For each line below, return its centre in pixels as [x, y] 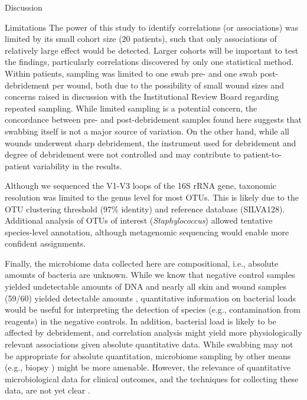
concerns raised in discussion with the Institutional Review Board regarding [142, 96]
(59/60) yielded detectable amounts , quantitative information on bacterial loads [150, 298]
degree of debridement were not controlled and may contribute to [123, 154]
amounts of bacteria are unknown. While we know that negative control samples [150, 275]
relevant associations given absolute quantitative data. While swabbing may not [149, 344]
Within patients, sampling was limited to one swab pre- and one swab [131, 73]
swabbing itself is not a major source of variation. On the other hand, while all [147, 131]
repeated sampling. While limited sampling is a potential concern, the [131, 108]
